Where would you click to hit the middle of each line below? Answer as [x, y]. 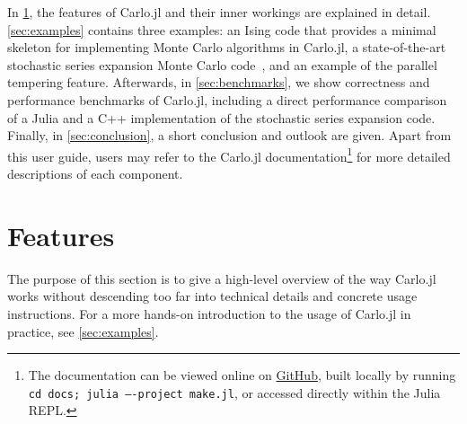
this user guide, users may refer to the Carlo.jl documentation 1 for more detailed [229, 155]
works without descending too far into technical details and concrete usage [212, 296]
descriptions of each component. [95, 173]
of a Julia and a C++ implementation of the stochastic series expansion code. [221, 117]
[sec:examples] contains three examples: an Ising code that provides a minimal [222, 29]
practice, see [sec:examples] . [83, 331]
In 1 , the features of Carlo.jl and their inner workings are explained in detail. [219, 12]
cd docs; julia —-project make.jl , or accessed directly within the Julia [234, 392]
